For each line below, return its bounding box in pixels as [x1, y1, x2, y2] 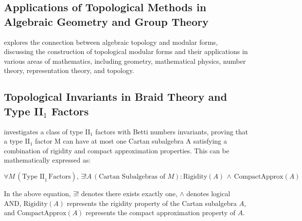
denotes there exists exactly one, [81, 188, 178, 198]
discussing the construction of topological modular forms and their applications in [4, 46, 248, 56]
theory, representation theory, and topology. [4, 65, 134, 75]
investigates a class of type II [4, 126, 90, 136]
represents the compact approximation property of [86, 207, 236, 218]
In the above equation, [4, 188, 71, 198]
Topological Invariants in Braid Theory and [4, 89, 227, 104]
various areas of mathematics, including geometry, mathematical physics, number [4, 55, 246, 66]
